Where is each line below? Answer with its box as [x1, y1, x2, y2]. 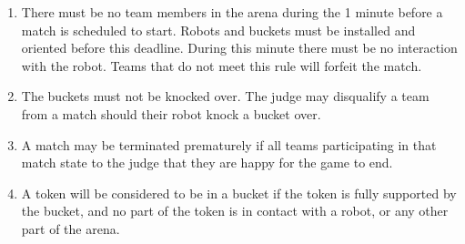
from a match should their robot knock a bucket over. [21, 104, 321, 123]
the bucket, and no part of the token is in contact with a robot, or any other [21, 201, 449, 220]
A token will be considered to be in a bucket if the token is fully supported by [21, 183, 457, 202]
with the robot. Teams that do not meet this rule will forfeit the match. [21, 56, 422, 75]
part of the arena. [21, 219, 120, 238]
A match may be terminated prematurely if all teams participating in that [21, 135, 437, 154]
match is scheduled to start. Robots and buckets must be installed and [21, 20, 416, 39]
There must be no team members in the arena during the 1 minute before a [21, 3, 443, 21]
